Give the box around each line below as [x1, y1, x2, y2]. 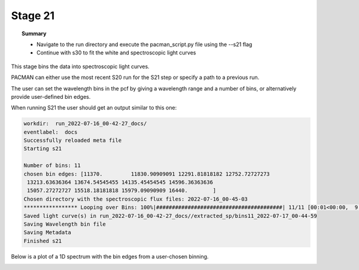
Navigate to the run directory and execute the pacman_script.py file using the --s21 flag [36, 41, 252, 48]
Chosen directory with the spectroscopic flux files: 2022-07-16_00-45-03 [23, 195, 248, 202]
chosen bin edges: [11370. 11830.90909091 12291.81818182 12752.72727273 [23, 171, 270, 177]
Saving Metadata [23, 229, 72, 236]
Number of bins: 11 [23, 162, 81, 169]
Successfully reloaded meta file [23, 137, 122, 144]
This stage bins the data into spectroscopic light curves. [11, 63, 150, 70]
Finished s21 [23, 237, 62, 244]
